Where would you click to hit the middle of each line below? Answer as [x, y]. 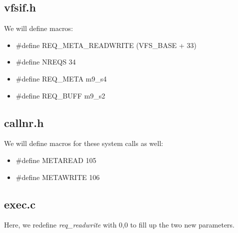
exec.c [20, 204]
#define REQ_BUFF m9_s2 [60, 95]
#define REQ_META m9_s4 [61, 78]
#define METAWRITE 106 [58, 177]
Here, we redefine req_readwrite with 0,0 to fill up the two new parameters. [119, 225]
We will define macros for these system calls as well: [84, 143]
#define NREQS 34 [46, 62]
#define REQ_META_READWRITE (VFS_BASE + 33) [106, 45]
